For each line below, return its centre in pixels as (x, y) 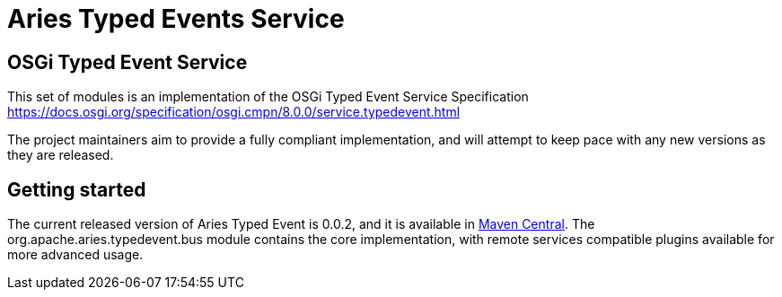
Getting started (77, 189)
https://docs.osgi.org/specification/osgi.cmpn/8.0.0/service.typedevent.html (234, 112)
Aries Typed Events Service (176, 19)
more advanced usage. (75, 255)
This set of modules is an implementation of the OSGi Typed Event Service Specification (268, 97)
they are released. (61, 155)
